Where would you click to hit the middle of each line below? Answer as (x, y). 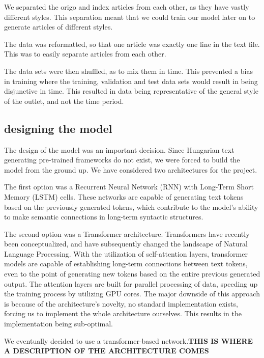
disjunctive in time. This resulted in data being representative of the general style (131, 91)
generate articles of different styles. (58, 27)
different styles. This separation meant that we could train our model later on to (130, 17)
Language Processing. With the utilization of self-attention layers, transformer (126, 253)
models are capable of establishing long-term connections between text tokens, (126, 264)
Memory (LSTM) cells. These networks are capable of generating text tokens (124, 196)
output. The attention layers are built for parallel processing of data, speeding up (131, 283)
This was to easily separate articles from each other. (85, 54)
